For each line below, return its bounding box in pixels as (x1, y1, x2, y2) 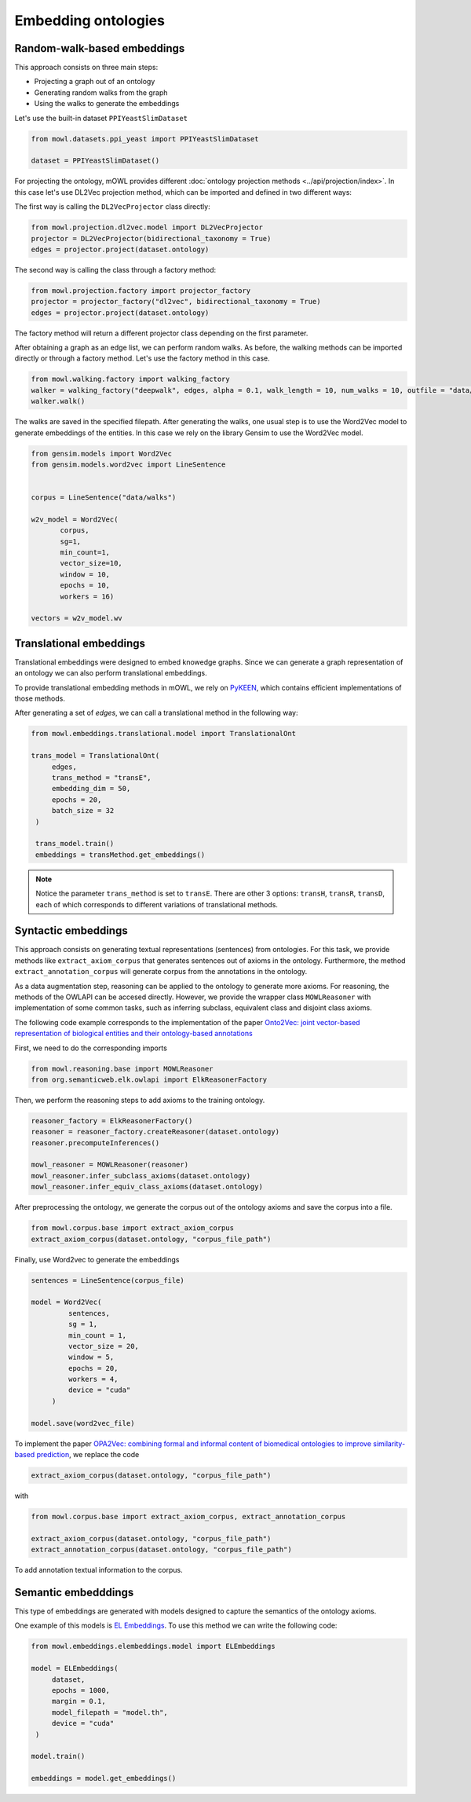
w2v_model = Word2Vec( (31, 515, 119, 524)
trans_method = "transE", (51, 774, 152, 782)
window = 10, (60, 570, 110, 579)
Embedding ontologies (14, 12, 165, 29)
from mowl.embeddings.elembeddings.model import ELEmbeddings (31, 1642, 276, 1651)
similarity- (373, 1438, 406, 1449)
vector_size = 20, (68, 1342, 139, 1350)
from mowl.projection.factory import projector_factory (31, 286, 251, 295)
